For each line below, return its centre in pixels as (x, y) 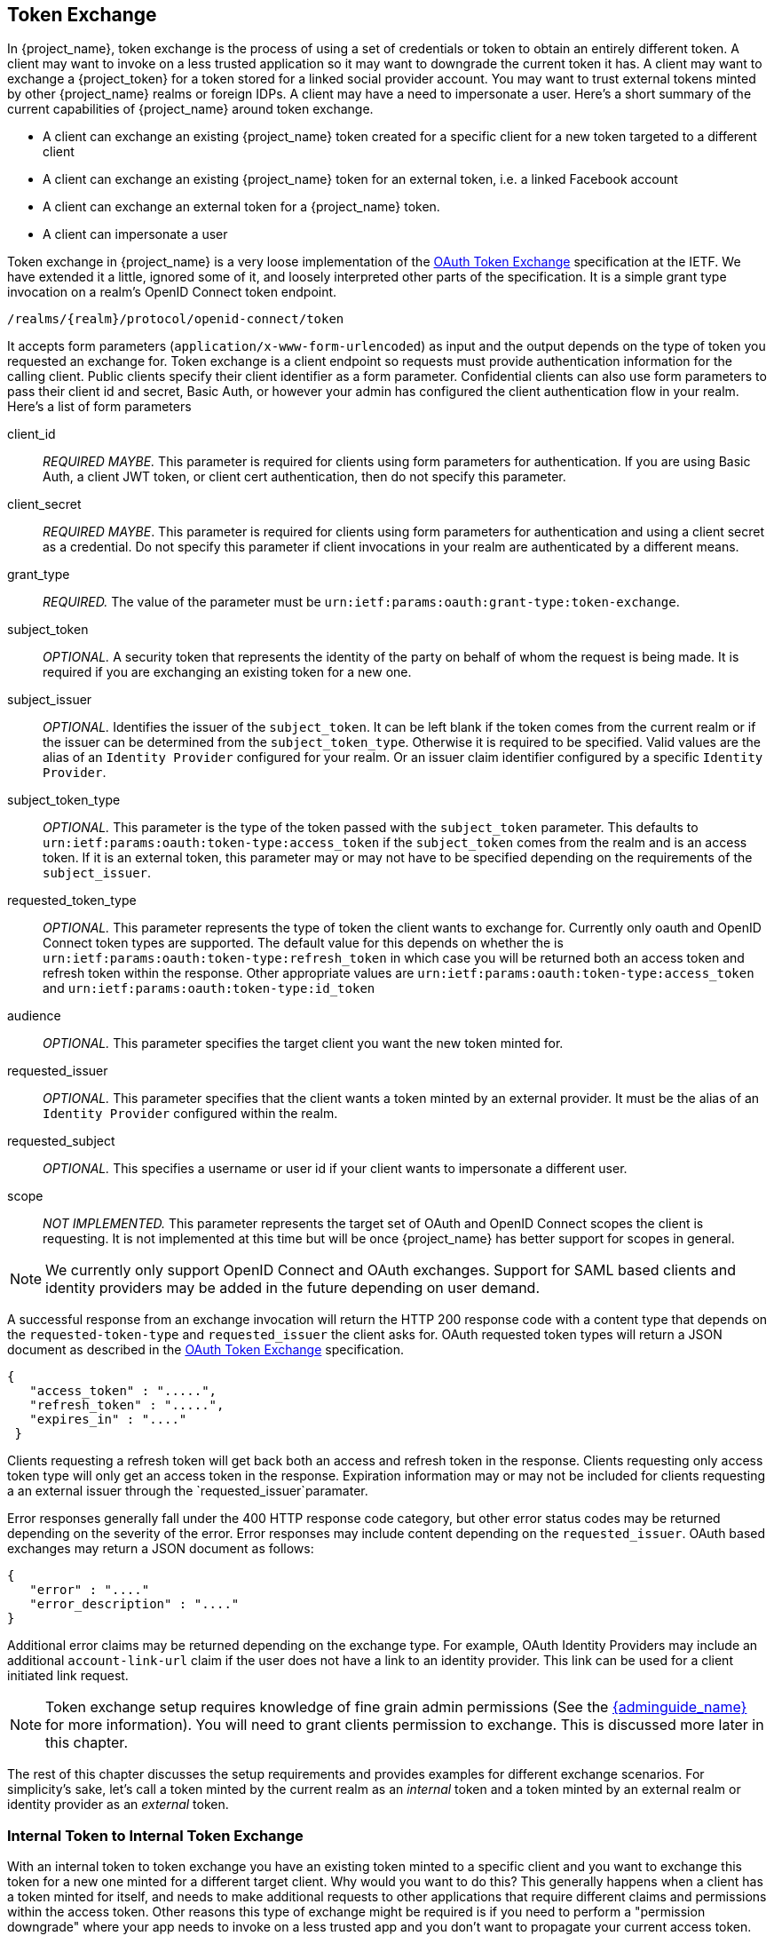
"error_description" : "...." (134, 1604)
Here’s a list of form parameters (99, 407)
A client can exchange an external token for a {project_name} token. (241, 207)
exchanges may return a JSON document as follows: (161, 1549)
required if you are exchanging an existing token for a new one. (227, 672)
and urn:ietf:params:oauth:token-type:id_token (209, 988)
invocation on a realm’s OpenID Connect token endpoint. (172, 292)
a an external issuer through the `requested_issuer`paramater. (188, 1491)
